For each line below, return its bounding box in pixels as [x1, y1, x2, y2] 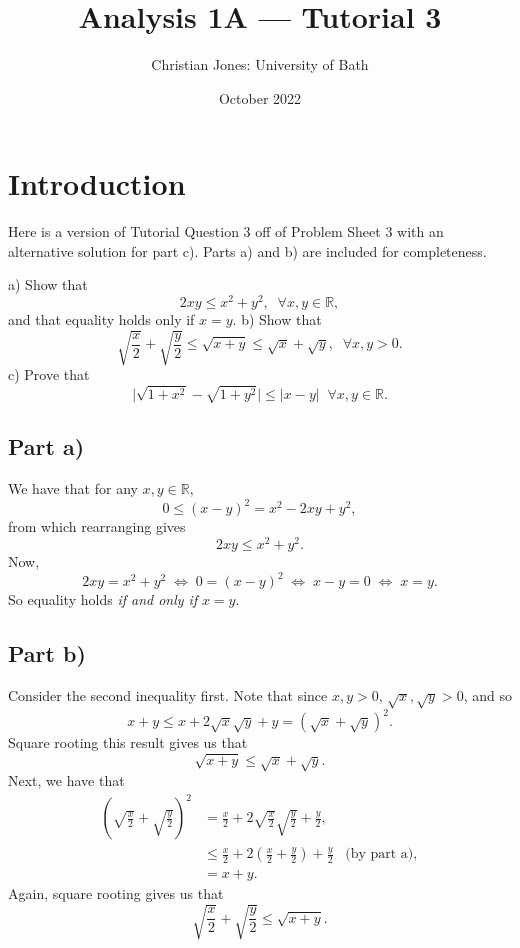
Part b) [8, 638, 86, 669]
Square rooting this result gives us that [8, 732, 248, 753]
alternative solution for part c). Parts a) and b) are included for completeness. [8, 240, 487, 261]
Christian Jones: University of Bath [151, 54, 369, 75]
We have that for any [8, 478, 138, 499]
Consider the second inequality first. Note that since [8, 684, 328, 705]
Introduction [8, 163, 186, 204]
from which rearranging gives [8, 516, 186, 537]
